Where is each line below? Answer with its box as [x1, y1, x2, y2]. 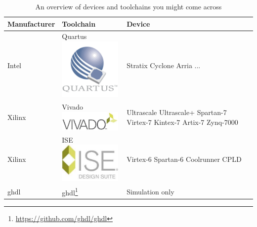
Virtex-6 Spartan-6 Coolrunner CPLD [127, 153, 242, 164]
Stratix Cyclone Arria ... [127, 60, 201, 71]
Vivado [62, 102, 84, 112]
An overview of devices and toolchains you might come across [35, 1, 222, 11]
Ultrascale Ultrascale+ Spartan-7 [127, 107, 227, 117]
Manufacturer [7, 18, 55, 29]
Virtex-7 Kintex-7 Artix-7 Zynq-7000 [127, 116, 238, 127]
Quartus [62, 31, 87, 41]
